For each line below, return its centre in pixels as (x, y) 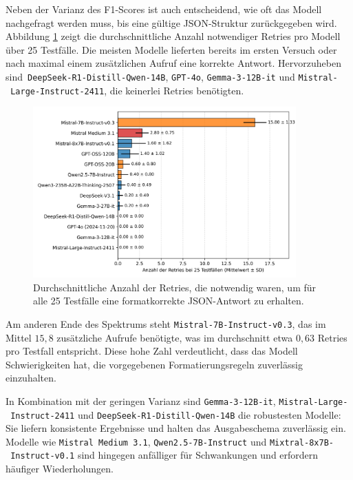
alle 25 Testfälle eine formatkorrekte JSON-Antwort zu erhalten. (169, 301)
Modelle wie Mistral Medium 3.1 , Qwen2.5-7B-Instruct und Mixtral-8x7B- (170, 441)
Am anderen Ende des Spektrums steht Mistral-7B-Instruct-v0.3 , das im (166, 323)
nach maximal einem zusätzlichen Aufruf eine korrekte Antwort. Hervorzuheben (173, 63)
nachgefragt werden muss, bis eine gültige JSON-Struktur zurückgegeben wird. (171, 22)
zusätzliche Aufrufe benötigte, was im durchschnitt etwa (175, 337)
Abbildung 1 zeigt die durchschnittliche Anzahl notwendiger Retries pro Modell (173, 36)
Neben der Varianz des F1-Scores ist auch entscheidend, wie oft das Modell (164, 9)
